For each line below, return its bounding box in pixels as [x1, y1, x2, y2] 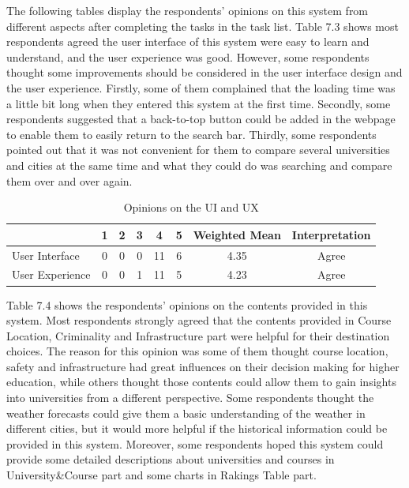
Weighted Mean [193, 226, 281, 242]
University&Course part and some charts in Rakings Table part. [6, 467, 317, 483]
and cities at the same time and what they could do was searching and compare [6, 156, 392, 173]
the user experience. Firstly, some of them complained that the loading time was [6, 79, 396, 96]
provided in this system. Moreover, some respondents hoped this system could [6, 435, 384, 452]
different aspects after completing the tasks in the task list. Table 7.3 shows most [6, 17, 399, 34]
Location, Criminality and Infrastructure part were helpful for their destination [6, 327, 390, 343]
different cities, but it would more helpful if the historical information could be [6, 420, 388, 437]
